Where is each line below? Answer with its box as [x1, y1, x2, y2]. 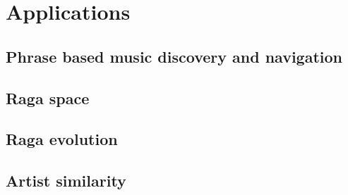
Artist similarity [6, 170, 126, 191]
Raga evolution [6, 128, 118, 150]
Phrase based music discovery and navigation [6, 45, 342, 67]
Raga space [6, 87, 90, 108]
